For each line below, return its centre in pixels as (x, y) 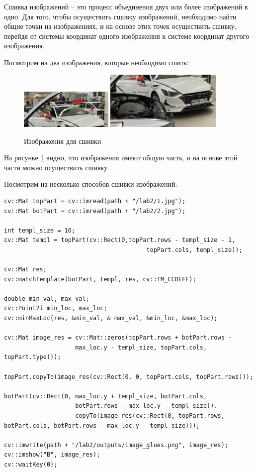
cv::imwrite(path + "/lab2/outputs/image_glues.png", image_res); (116, 445)
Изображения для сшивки (63, 141)
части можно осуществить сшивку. (57, 167)
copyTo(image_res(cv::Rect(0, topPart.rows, (150, 415)
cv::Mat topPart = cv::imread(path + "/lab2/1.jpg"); (95, 201)
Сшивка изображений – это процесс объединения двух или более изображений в (126, 6)
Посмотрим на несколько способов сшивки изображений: (91, 184)
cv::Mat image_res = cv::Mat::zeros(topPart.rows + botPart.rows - (118, 338)
